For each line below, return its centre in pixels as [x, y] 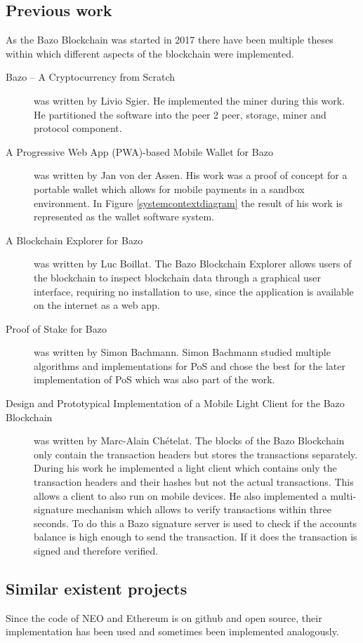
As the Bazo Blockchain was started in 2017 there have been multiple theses [170, 40]
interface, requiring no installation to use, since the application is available [194, 291]
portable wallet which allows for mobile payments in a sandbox [169, 188]
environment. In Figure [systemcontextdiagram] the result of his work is [188, 203]
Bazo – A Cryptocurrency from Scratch [91, 77]
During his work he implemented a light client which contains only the [185, 468]
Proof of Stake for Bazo [56, 328]
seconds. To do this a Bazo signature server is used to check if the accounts [196, 523]
